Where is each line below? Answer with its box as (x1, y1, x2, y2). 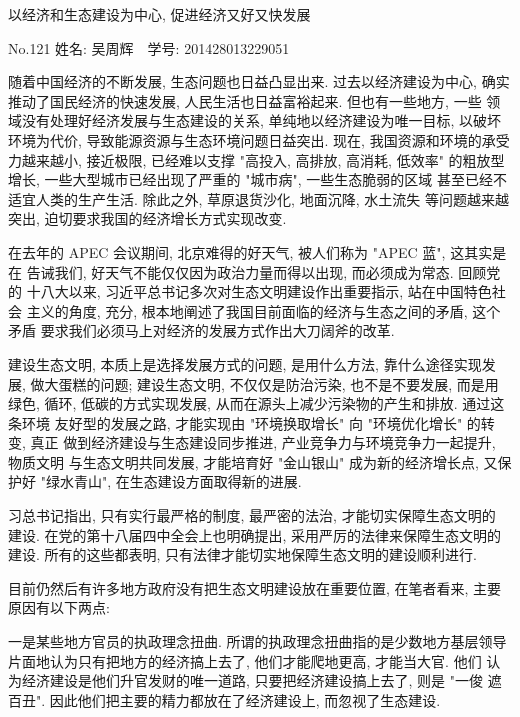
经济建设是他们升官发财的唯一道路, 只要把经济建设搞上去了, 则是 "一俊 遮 (21, 670, 502, 691)
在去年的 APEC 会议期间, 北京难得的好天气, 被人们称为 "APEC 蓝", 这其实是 (8, 241, 507, 262)
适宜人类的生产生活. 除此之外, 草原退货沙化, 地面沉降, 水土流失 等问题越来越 (8, 188, 509, 209)
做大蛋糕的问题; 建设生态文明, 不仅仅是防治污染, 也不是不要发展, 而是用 (30, 373, 499, 394)
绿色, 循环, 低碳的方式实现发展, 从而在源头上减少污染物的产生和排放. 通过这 (8, 393, 505, 414)
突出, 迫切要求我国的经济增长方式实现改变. (8, 208, 287, 229)
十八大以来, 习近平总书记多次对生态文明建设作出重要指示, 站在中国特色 (26, 281, 492, 302)
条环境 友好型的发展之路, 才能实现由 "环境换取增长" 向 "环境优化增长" (8, 412, 463, 433)
